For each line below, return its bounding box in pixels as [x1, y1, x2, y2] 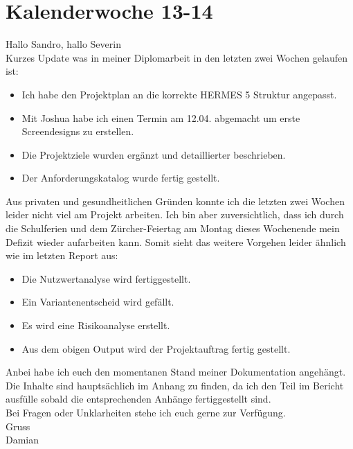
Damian [6, 432, 39, 447]
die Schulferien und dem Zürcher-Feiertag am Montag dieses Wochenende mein [6, 221, 340, 236]
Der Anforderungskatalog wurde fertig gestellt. [21, 170, 220, 185]
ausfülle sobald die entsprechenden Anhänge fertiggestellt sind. [6, 391, 271, 406]
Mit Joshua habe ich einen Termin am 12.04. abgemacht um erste [21, 110, 300, 125]
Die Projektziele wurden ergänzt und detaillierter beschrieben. [21, 147, 286, 161]
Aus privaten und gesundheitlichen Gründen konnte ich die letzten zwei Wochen [6, 193, 345, 208]
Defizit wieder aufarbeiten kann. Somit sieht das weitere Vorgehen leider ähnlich [6, 234, 346, 249]
